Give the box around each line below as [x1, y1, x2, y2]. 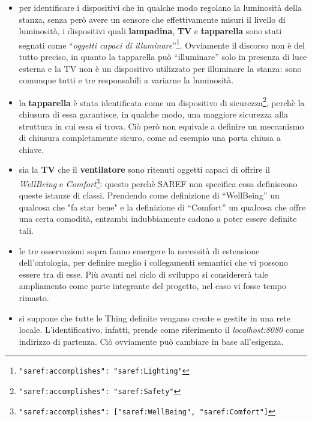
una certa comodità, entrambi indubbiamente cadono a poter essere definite [19, 212, 297, 225]
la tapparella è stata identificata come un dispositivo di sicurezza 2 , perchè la [19, 94, 305, 109]
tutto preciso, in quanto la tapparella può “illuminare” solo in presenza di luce [19, 50, 307, 63]
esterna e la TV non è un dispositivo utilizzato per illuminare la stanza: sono [19, 62, 302, 74]
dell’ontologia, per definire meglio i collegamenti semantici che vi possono [19, 256, 288, 269]
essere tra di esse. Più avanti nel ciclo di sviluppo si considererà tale [19, 267, 268, 280]
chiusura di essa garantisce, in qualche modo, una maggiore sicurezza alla [19, 108, 288, 121]
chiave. [19, 143, 44, 155]
